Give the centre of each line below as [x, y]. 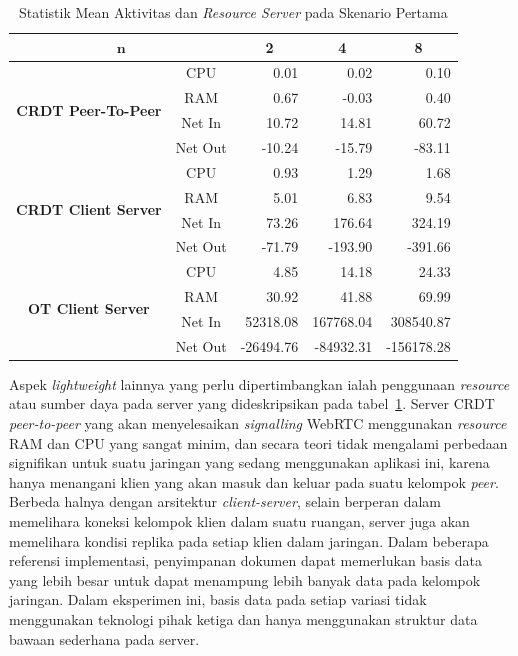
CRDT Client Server [89, 209]
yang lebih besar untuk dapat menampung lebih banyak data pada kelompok [245, 579]
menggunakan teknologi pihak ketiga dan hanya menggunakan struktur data [243, 618]
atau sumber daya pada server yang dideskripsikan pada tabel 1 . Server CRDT [252, 403]
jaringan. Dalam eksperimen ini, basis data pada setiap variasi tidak [218, 599]
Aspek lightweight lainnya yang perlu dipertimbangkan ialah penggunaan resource [259, 383]
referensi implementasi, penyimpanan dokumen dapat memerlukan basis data [245, 560]
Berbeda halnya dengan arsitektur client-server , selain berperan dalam [225, 501]
